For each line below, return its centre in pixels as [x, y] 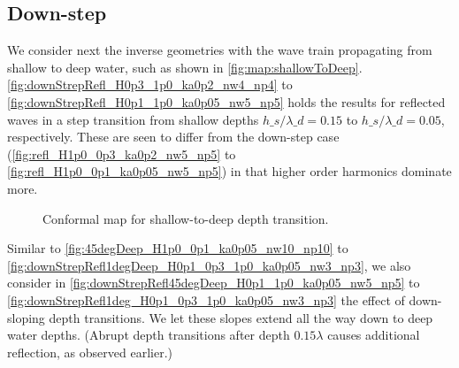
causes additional [374, 335]
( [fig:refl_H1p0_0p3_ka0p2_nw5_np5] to [122, 153]
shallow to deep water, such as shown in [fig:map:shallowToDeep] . [185, 67]
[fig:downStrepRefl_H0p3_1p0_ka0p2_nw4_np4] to [150, 84]
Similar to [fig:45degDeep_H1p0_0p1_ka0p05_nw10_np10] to [178, 248]
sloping [26, 317]
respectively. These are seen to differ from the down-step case [173, 137]
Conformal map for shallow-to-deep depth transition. [186, 218]
